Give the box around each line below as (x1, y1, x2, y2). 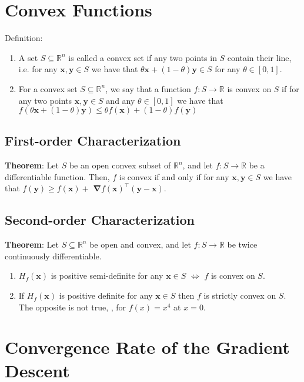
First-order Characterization (5, 131, 181, 150)
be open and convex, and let (89, 238, 191, 251)
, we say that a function (105, 82, 191, 94)
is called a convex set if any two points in (68, 51, 217, 63)
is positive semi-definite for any (51, 269, 163, 282)
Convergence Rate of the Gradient (5, 335, 290, 359)
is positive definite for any (59, 289, 153, 302)
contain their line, (227, 51, 292, 63)
